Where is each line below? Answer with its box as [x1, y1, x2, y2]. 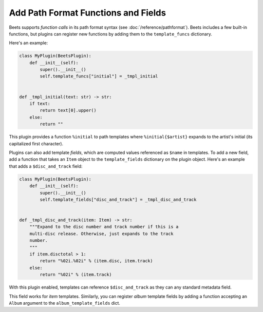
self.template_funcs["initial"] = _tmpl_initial [39, 74, 158, 79]
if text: [29, 101, 51, 107]
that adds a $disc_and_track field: [9, 163, 83, 169]
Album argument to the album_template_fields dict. [9, 300, 120, 306]
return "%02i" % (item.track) [39, 272, 112, 277]
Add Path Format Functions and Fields [9, 7, 166, 18]
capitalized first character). [9, 140, 63, 146]
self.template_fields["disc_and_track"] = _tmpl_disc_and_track [39, 196, 197, 202]
